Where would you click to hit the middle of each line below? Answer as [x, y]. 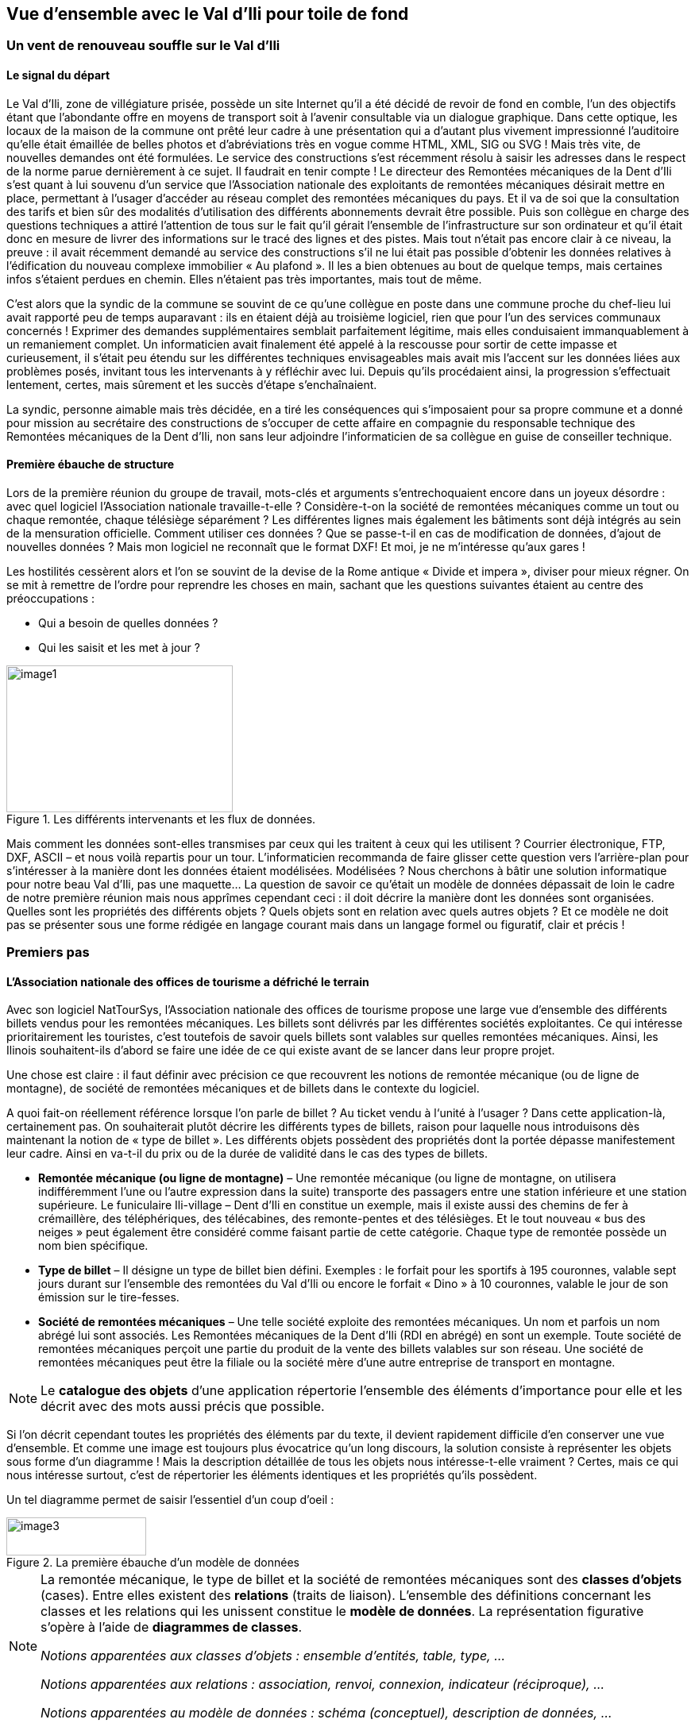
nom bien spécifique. [93, 1246]
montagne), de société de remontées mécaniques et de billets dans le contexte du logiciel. [243, 1089]
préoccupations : [51, 598]
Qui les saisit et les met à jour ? [119, 647]
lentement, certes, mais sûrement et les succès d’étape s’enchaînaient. [192, 384]
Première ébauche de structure [91, 465]
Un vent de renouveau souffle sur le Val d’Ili [143, 46]
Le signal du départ [58, 75]
